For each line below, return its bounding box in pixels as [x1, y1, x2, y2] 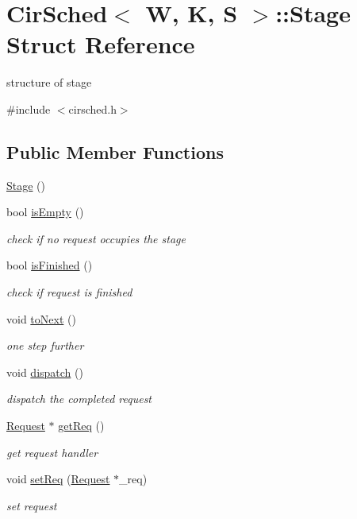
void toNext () [6, 310, 76, 327]
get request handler [6, 443, 98, 460]
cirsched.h [68, 100, 117, 117]
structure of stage [6, 74, 92, 91]
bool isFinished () [6, 257, 93, 273]
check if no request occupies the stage [6, 230, 186, 246]
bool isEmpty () [6, 203, 84, 220]
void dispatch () [6, 363, 83, 380]
